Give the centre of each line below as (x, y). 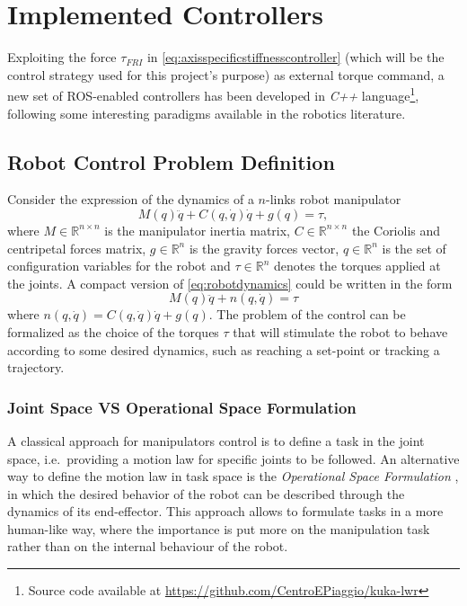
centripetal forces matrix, (77, 248)
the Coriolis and (396, 230)
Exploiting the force (62, 57)
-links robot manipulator (334, 199)
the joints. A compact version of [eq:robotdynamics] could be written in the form (230, 283)
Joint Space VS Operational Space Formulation (182, 407)
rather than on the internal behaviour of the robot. (148, 546)
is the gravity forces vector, (264, 248)
